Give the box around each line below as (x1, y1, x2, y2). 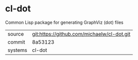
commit (7, 38, 25, 45)
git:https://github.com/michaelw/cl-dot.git (32, 30, 131, 37)
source (7, 30, 24, 37)
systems (7, 47, 27, 54)
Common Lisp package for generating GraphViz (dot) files (5, 19, 124, 25)
